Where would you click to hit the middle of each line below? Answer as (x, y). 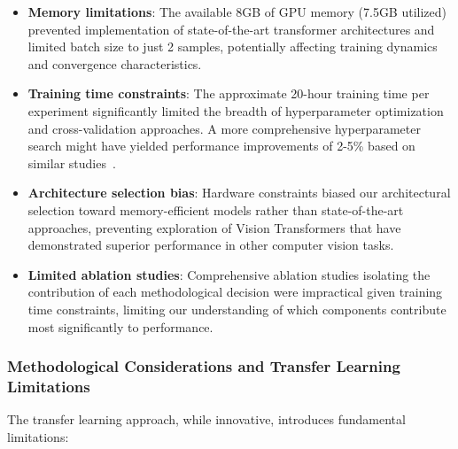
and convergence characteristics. (115, 63)
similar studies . (72, 163)
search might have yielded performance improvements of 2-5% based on (221, 146)
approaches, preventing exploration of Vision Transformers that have (214, 227)
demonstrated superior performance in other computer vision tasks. (211, 245)
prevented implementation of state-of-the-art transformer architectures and (231, 29)
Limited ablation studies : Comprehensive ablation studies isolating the (229, 274)
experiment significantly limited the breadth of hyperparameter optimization (236, 110)
